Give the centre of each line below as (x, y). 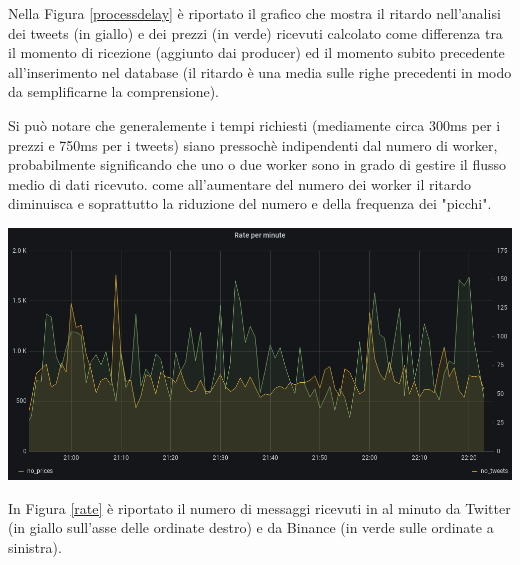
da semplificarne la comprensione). (114, 91)
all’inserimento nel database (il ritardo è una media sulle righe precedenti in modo (260, 71)
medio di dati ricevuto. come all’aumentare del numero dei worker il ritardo (240, 183)
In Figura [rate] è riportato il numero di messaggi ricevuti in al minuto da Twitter (259, 507)
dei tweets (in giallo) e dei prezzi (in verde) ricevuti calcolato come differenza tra (255, 32)
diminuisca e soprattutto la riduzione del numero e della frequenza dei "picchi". (250, 203)
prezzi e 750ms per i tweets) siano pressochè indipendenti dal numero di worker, (253, 144)
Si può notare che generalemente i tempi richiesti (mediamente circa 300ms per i (254, 124)
